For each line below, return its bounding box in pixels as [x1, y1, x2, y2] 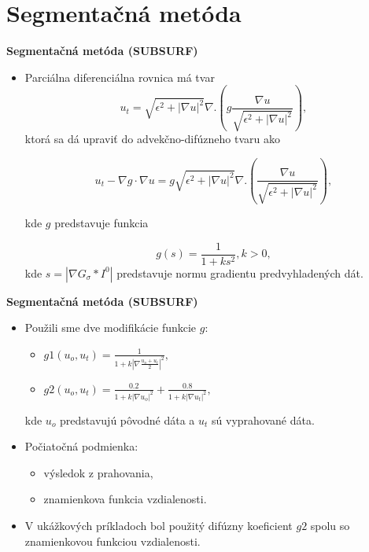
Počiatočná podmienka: [24, 438, 138, 454]
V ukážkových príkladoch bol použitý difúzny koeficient [24, 517, 293, 533]
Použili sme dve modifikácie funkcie [24, 319, 197, 336]
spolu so [310, 517, 350, 533]
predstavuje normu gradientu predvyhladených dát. [116, 264, 363, 281]
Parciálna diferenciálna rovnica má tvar [24, 68, 215, 85]
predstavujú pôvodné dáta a [60, 411, 195, 428]
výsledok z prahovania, [43, 464, 153, 480]
